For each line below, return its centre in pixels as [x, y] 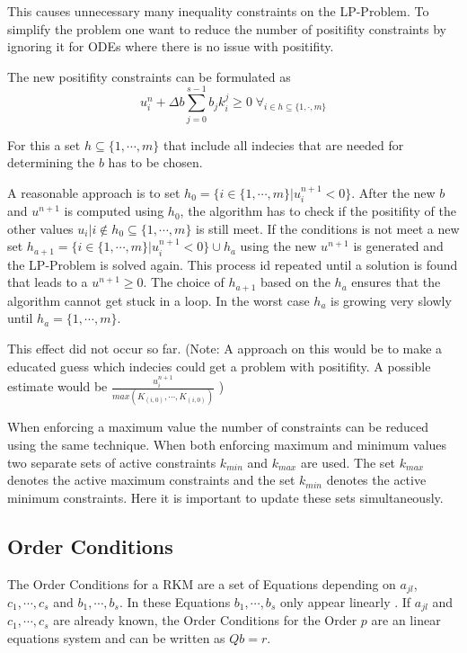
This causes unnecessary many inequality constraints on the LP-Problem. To [218, 11]
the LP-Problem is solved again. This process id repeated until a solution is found [233, 264]
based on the [295, 282]
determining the [51, 162]
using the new [278, 246]
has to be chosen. [155, 162]
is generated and [398, 246]
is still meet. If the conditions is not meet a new [328, 228]
